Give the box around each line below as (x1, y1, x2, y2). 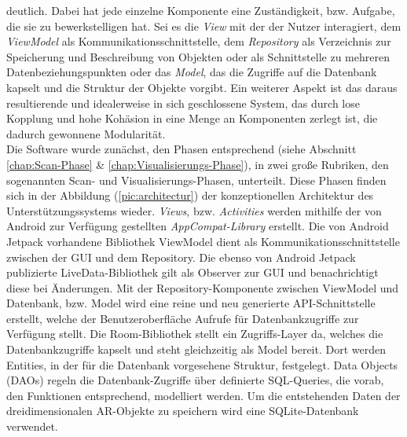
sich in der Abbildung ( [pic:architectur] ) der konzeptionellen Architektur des (6, 187, 374, 204)
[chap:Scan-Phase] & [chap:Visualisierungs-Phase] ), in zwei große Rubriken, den (6, 156, 389, 172)
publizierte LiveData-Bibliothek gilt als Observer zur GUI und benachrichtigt (6, 264, 379, 281)
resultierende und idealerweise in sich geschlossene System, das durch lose (6, 94, 360, 111)
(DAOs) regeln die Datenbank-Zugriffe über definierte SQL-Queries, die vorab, (6, 372, 384, 388)
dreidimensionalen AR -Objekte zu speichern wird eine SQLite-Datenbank (6, 402, 359, 419)
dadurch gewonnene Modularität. (6, 125, 166, 141)
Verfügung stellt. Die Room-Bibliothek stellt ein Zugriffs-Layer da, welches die (6, 325, 383, 342)
